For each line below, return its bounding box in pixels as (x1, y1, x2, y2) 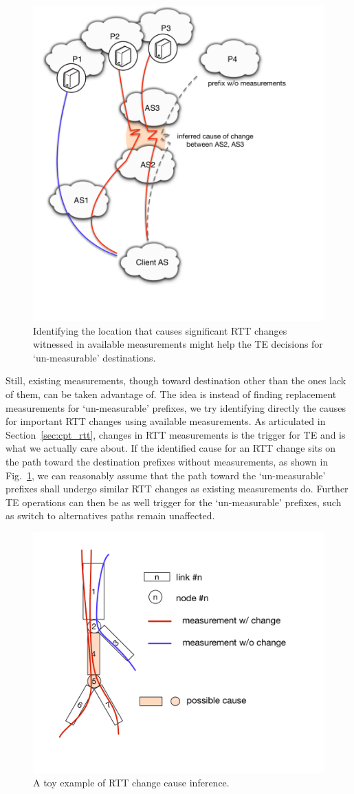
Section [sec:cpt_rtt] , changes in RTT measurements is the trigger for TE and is (5, 427, 346, 441)
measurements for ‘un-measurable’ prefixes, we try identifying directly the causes (5, 400, 346, 415)
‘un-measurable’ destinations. (33, 350, 156, 364)
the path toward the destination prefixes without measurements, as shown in (5, 454, 329, 468)
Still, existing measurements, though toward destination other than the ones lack (5, 373, 346, 388)
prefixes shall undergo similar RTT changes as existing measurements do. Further (5, 481, 349, 496)
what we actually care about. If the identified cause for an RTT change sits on (5, 441, 335, 455)
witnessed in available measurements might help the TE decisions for (33, 337, 323, 351)
